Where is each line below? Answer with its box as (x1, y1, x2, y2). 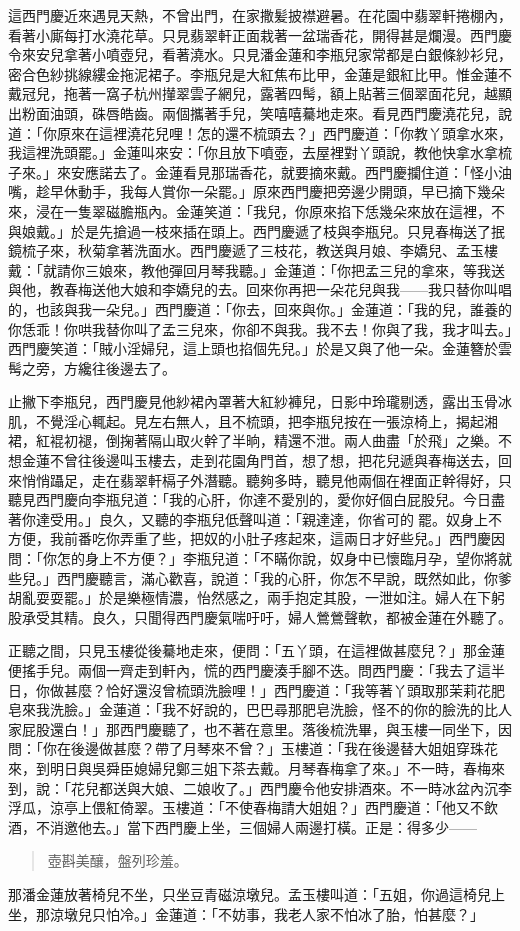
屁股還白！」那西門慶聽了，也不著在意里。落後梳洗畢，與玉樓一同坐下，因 (21, 718, 512, 739)
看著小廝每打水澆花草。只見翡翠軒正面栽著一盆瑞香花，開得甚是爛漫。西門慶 (8, 24, 512, 45)
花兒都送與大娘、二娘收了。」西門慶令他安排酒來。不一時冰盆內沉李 (70, 777, 512, 798)
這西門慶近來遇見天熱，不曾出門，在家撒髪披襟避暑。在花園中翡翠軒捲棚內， (8, 5, 512, 25)
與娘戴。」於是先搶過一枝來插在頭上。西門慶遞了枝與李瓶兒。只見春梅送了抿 (8, 220, 505, 241)
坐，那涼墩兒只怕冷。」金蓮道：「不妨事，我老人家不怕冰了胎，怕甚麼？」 (8, 903, 484, 924)
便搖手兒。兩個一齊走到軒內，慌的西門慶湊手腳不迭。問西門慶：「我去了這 (8, 660, 491, 680)
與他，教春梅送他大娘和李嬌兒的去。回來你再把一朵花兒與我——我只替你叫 (8, 279, 498, 300)
